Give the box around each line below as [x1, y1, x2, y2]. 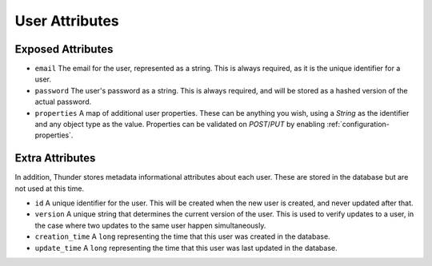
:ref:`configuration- [326, 120, 390, 129]
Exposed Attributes [14, 42, 114, 56]
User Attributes [14, 12, 119, 30]
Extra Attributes [14, 152, 96, 165]
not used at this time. [14, 184, 84, 193]
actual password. [34, 97, 92, 107]
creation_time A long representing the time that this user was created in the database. [34, 232, 331, 241]
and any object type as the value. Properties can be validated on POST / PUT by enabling [34, 120, 326, 129]
